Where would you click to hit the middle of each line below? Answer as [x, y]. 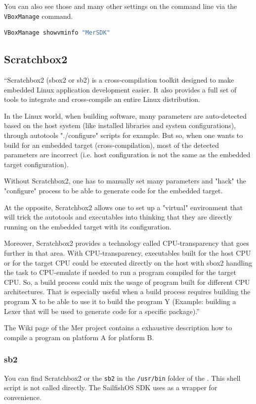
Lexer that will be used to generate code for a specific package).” [102, 311]
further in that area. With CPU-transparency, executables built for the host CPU [128, 252]
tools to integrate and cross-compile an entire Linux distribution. [102, 99]
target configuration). [36, 164]
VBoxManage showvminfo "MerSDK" [57, 33]
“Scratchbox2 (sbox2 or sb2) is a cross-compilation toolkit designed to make [119, 80]
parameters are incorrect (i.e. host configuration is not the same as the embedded [127, 155]
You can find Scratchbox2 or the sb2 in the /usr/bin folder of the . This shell [122, 378]
